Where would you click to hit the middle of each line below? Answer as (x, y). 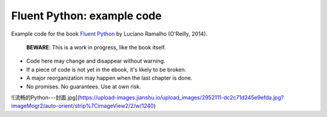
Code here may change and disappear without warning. (96, 61)
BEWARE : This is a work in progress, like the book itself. (96, 47)
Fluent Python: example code (86, 16)
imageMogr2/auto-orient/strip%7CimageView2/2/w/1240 (83, 106)
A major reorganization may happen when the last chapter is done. (109, 78)
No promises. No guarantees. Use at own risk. (84, 86)
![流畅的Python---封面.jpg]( (45, 97)
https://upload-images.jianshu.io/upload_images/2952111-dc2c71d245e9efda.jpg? (181, 97)
